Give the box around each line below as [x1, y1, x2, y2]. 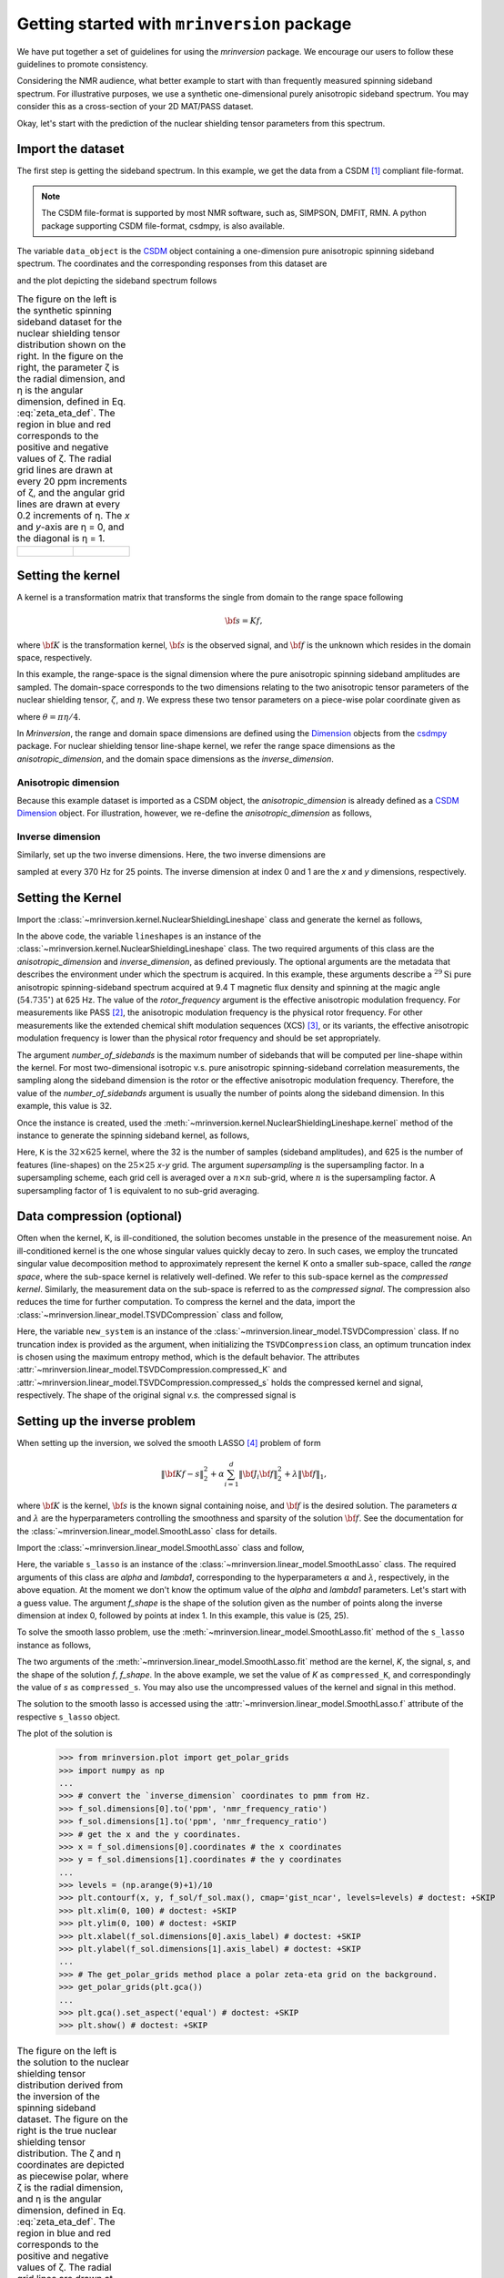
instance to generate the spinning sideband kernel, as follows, [16, 1130, 250, 1141]
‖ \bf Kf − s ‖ [160, 1469, 205, 1480]
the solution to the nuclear [16, 2056, 129, 2068]
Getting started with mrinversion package [16, 14, 352, 34]
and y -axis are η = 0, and [16, 520, 125, 533]
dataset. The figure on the [16, 2112, 129, 2125]
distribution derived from [16, 2078, 124, 2091]
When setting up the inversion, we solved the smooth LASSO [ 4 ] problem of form [16, 1438, 322, 1449]
